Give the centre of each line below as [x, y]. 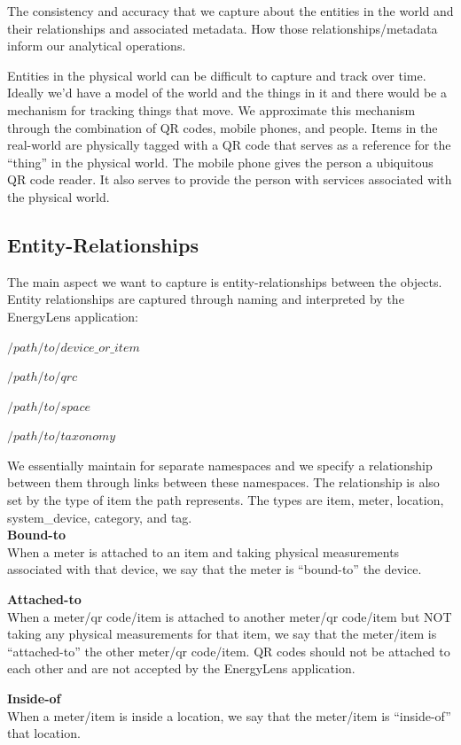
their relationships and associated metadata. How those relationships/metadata [223, 28]
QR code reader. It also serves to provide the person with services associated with [230, 179]
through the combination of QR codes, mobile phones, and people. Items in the [223, 127]
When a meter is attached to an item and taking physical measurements [203, 551]
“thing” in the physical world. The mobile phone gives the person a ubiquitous [220, 162]
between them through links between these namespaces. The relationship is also [223, 482]
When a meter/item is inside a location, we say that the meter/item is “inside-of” [229, 715]
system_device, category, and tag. [100, 517]
